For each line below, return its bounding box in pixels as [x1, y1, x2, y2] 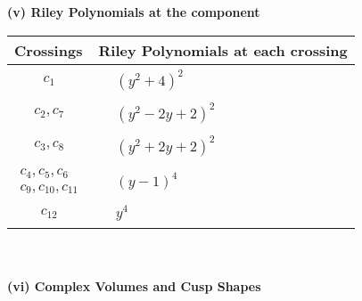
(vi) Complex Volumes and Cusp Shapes [7, 276, 261, 295]
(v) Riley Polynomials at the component [7, 3, 260, 20]
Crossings [14, 39, 83, 61]
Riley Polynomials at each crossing [98, 39, 348, 61]
